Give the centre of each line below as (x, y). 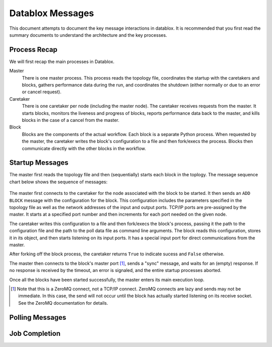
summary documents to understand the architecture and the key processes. (88, 35)
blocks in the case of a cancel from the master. (71, 120)
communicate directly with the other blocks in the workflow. (84, 148)
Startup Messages (39, 163)
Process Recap (33, 50)
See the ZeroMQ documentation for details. (63, 303)
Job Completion (35, 333)
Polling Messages (38, 317)
